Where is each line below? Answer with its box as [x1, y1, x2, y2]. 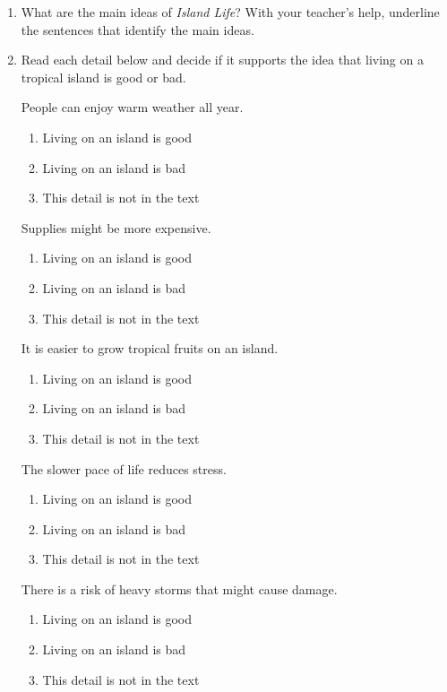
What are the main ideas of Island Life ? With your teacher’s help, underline [21, 3, 440, 21]
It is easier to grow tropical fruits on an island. [21, 339, 279, 358]
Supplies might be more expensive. [21, 218, 211, 237]
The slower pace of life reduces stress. [21, 459, 227, 478]
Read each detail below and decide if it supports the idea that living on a [21, 50, 424, 69]
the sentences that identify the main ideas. [21, 20, 254, 39]
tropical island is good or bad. [21, 67, 186, 86]
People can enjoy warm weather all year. [21, 98, 244, 117]
